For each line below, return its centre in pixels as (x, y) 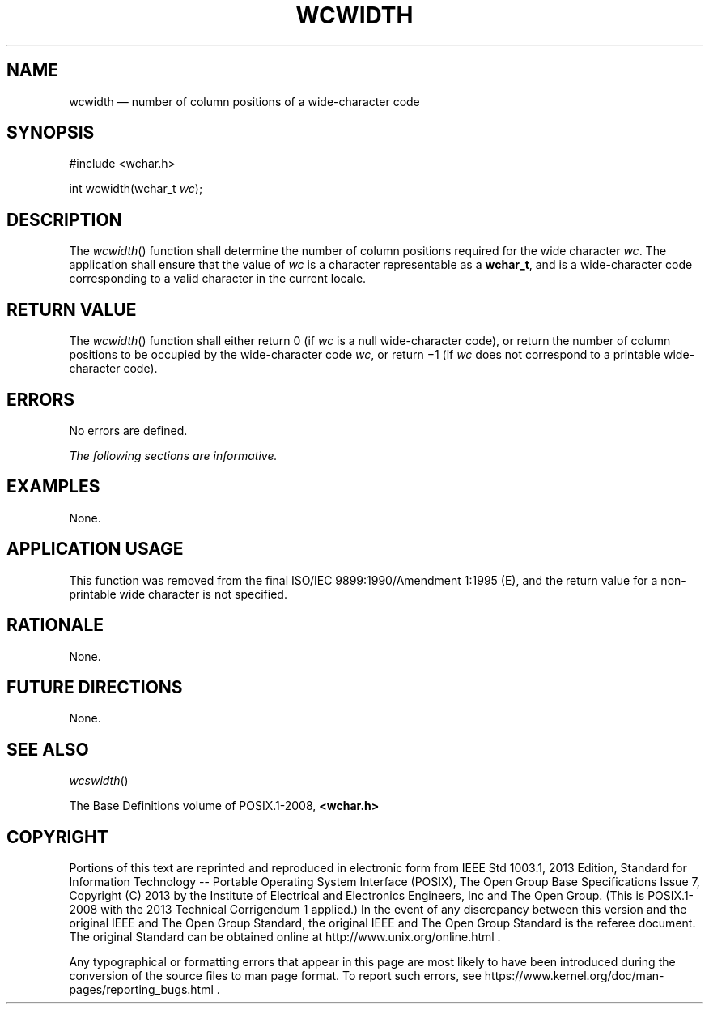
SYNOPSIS (51, 133)
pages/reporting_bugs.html (141, 990)
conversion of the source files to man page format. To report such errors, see (275, 976)
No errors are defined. (128, 430)
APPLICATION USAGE (95, 549)
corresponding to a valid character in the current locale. (218, 279)
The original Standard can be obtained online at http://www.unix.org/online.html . (285, 937)
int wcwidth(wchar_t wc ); (136, 189)
